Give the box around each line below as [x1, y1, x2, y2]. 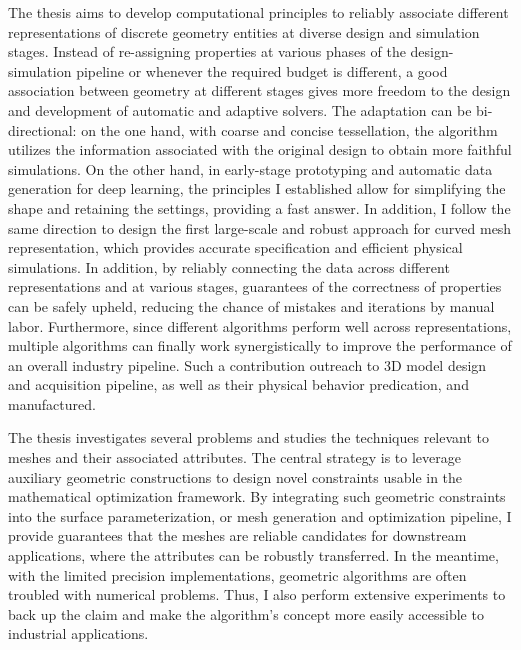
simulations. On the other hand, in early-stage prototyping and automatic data [8, 158, 493, 179]
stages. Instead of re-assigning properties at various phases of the [8, 41, 406, 62]
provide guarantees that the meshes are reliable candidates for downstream [8, 525, 467, 546]
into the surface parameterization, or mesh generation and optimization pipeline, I [8, 505, 512, 526]
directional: [8, 119, 77, 140]
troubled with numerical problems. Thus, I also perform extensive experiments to [8, 584, 506, 605]
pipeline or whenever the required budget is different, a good [76, 60, 448, 81]
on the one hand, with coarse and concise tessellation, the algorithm [81, 119, 498, 140]
